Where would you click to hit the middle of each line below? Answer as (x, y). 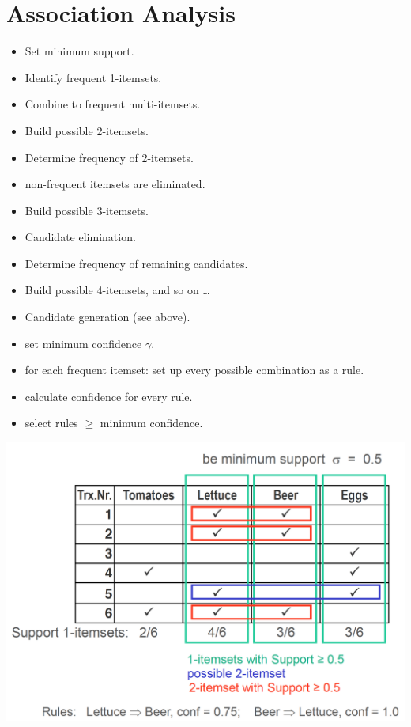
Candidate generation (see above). (107, 317)
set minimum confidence (83, 343)
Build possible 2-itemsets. (87, 130)
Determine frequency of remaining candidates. (136, 263)
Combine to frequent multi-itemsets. (113, 104)
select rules (51, 423)
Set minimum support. (79, 51)
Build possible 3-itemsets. (87, 210)
